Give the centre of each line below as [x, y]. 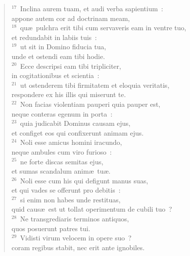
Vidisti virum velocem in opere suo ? [76, 238]
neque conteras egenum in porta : [62, 113]
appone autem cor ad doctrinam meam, [71, 18]
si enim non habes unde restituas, [70, 199]
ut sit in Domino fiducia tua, [63, 47]
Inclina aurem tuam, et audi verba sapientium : [92, 8]
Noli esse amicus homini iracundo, [71, 142]
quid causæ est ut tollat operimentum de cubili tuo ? [92, 209]
